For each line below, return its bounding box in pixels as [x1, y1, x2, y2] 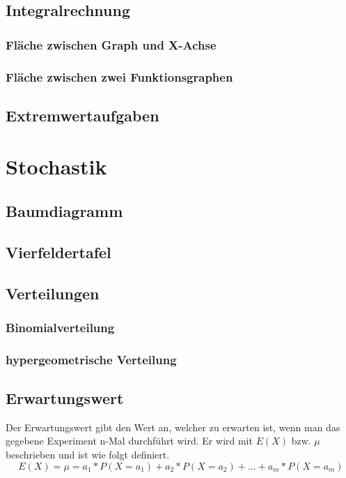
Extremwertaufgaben [6, 104, 159, 126]
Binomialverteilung [6, 318, 115, 336]
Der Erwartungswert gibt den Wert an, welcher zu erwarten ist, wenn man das [6, 419, 340, 434]
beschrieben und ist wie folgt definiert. [6, 447, 170, 462]
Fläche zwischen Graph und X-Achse [6, 36, 217, 53]
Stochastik [6, 152, 107, 181]
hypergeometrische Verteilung [6, 350, 177, 368]
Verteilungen [6, 282, 100, 304]
